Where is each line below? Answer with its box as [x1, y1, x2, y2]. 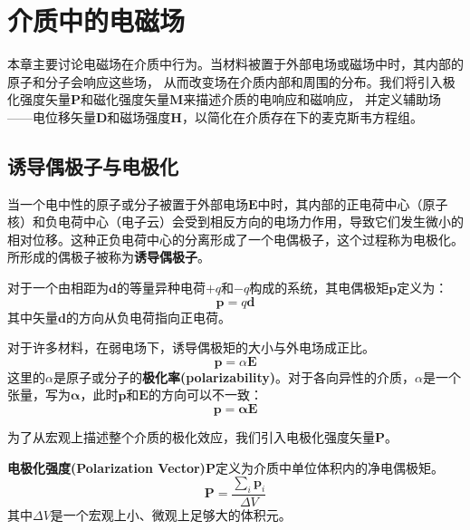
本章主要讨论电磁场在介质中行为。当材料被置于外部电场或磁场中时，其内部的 [7, 54, 464, 73]
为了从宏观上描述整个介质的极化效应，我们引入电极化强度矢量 [7, 428, 375, 447]
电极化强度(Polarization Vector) [7, 458, 206, 477]
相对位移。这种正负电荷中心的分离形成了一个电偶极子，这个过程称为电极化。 [7, 229, 464, 248]
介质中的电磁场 [7, 2, 186, 39]
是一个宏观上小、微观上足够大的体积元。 [50, 506, 292, 525]
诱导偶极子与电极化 [7, 151, 178, 179]
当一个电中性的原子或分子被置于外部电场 [7, 194, 248, 213]
